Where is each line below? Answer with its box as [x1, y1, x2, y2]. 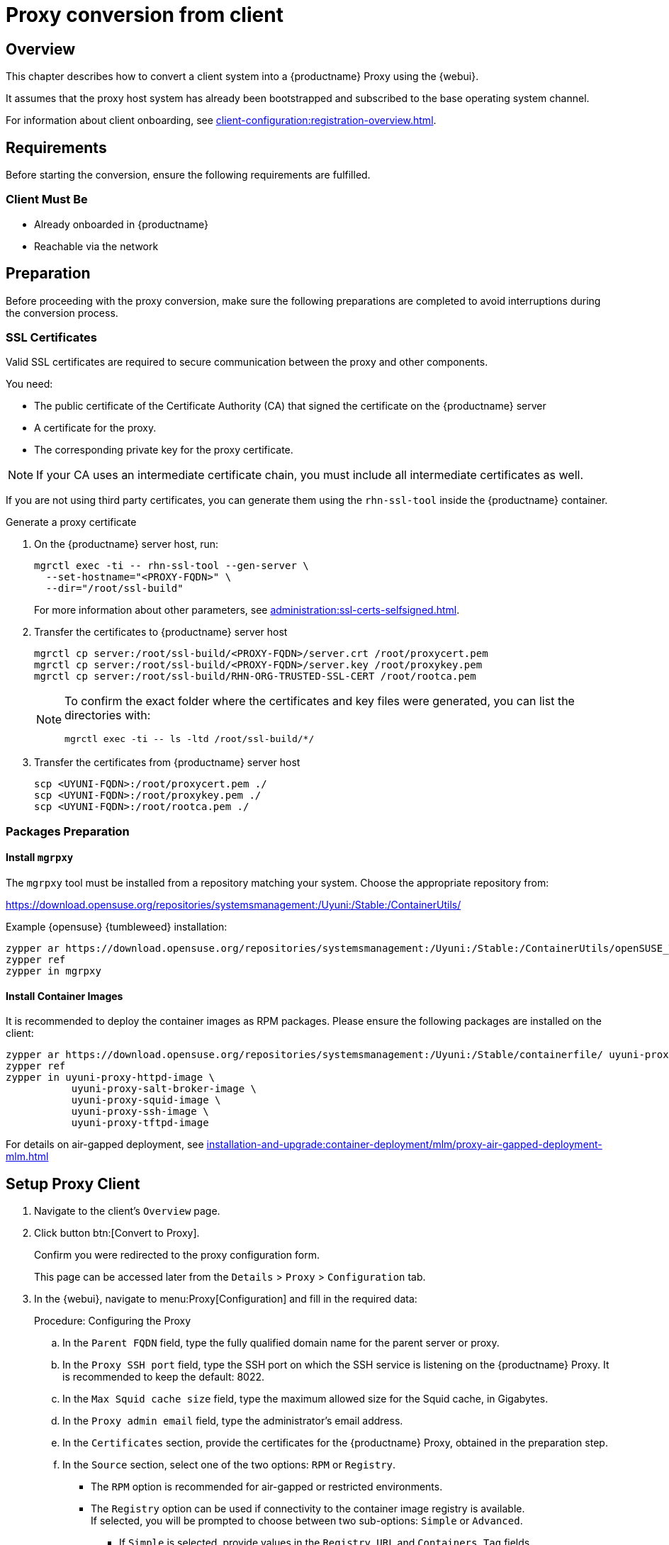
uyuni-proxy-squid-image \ [71, 1094, 221, 1106]
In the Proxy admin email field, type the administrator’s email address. [62, 1415, 403, 1427]
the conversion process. [6, 306, 118, 319]
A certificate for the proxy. [34, 422, 157, 434]
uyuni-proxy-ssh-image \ [71, 1106, 209, 1118]
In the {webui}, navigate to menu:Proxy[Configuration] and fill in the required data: [34, 1293, 417, 1305]
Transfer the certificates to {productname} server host [34, 626, 288, 639]
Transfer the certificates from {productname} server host [34, 756, 300, 769]
